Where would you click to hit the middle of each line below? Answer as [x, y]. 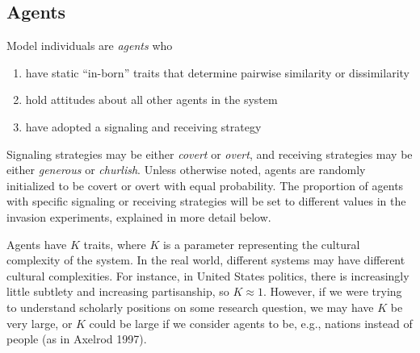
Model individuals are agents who [90, 46]
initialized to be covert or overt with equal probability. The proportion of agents [205, 185]
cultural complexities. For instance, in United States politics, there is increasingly [208, 275]
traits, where [115, 244]
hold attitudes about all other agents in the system [151, 100]
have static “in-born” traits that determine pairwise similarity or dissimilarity [217, 72]
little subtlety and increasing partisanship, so [118, 291]
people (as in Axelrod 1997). [77, 339]
